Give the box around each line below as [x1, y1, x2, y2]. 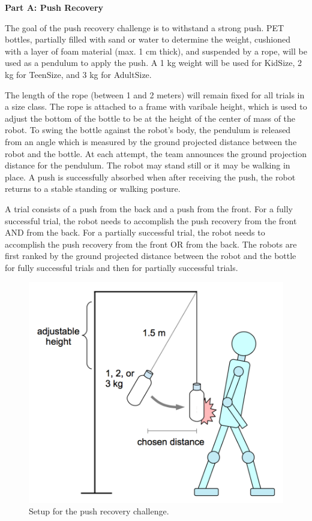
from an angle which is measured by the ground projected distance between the [5, 135, 297, 147]
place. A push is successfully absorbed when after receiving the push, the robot [5, 170, 296, 183]
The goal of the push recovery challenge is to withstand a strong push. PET [5, 21, 284, 34]
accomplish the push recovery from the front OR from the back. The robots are [5, 237, 297, 250]
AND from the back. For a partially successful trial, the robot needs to [5, 226, 265, 239]
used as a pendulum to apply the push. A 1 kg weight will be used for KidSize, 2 [5, 56, 302, 69]
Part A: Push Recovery [5, 1, 104, 13]
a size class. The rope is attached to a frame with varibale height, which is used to [5, 100, 307, 113]
